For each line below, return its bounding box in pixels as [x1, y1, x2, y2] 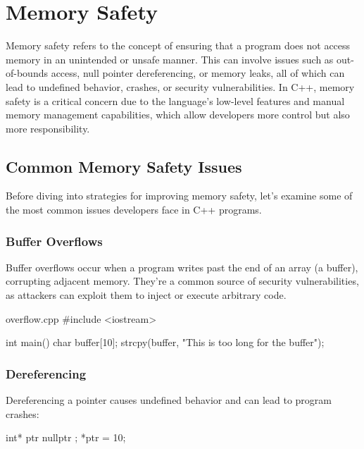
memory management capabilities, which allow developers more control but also [6, 107, 350, 122]
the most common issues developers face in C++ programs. [6, 202, 262, 217]
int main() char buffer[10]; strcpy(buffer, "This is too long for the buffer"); [6, 335, 325, 350]
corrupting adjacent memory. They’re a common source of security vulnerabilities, [6, 273, 359, 288]
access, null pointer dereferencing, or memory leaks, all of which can [51, 66, 345, 80]
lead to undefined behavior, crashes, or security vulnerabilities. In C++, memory [6, 79, 355, 94]
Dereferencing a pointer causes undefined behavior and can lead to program [6, 393, 332, 407]
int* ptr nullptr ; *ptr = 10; [6, 430, 126, 445]
